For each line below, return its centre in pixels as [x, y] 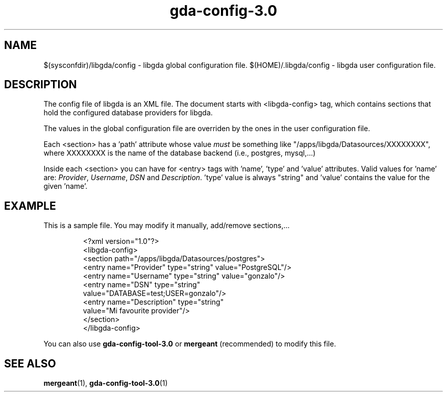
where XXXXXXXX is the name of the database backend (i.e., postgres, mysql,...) [180, 153]
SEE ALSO [30, 363]
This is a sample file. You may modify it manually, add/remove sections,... [167, 226]
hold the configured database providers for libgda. [128, 113]
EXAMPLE [30, 206]
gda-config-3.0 [224, 11]
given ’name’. [66, 186]
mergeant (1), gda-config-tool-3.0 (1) [106, 383]
